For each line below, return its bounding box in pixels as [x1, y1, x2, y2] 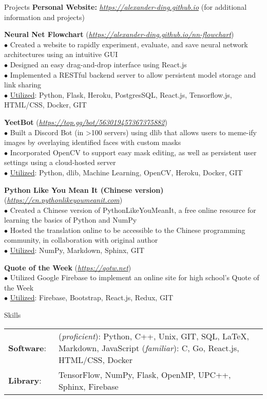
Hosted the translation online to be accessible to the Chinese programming [10, 224, 245, 235]
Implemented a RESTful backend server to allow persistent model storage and [10, 69, 256, 80]
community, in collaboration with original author [4, 234, 158, 245]
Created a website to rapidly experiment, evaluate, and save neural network [10, 39, 248, 49]
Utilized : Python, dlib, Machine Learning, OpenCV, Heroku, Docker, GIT [10, 167, 243, 177]
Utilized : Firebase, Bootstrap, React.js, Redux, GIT [10, 292, 174, 303]
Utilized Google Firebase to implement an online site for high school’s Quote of [10, 272, 259, 283]
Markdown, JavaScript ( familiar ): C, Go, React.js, [58, 341, 239, 354]
